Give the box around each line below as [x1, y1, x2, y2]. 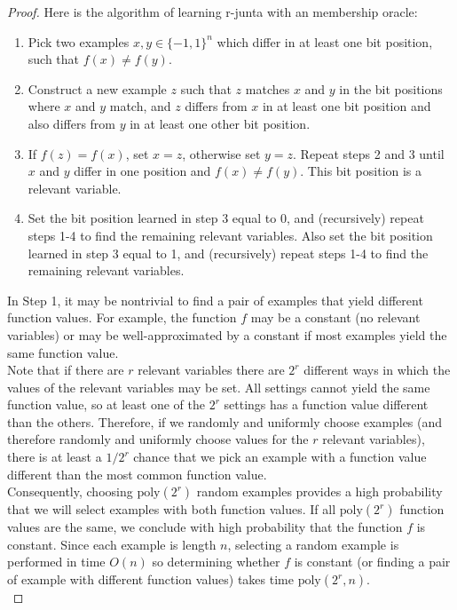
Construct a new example [28, 79, 167, 98]
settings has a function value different [224, 395, 429, 414]
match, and [109, 97, 171, 115]
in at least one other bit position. [130, 114, 311, 132]
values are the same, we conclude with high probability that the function [7, 518, 403, 536]
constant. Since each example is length [7, 535, 217, 553]
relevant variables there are [138, 360, 285, 379]
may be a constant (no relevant [250, 308, 421, 327]
